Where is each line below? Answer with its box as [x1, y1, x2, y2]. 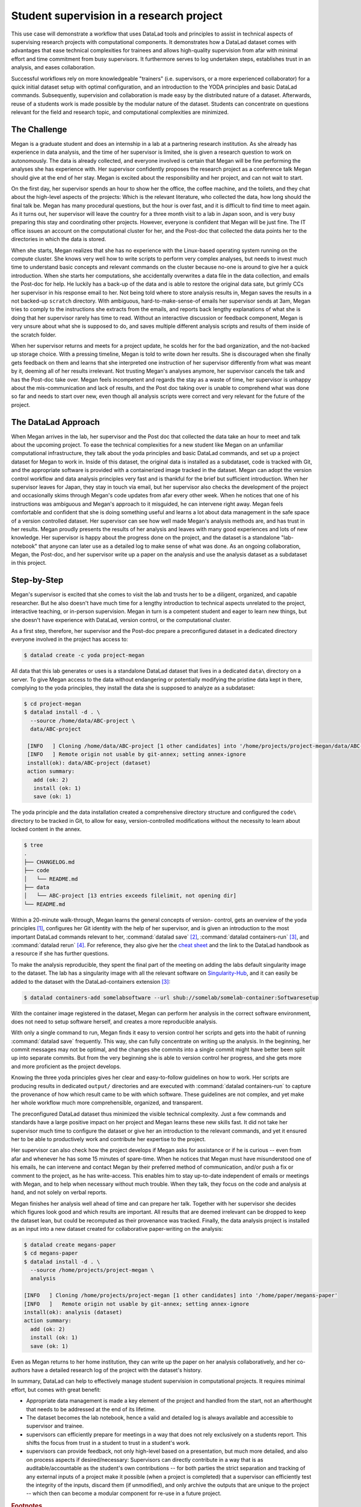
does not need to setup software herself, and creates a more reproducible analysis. [11, 1018, 218, 1025]
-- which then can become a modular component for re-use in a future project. [26, 1490, 222, 1497]
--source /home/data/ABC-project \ [30, 717, 135, 724]
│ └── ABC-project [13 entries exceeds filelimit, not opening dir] [23, 892, 237, 899]
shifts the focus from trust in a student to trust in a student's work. [26, 1439, 191, 1447]
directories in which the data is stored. [11, 236, 106, 243]
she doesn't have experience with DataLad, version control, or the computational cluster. [11, 616, 231, 623]
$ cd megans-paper [23, 1250, 78, 1257]
